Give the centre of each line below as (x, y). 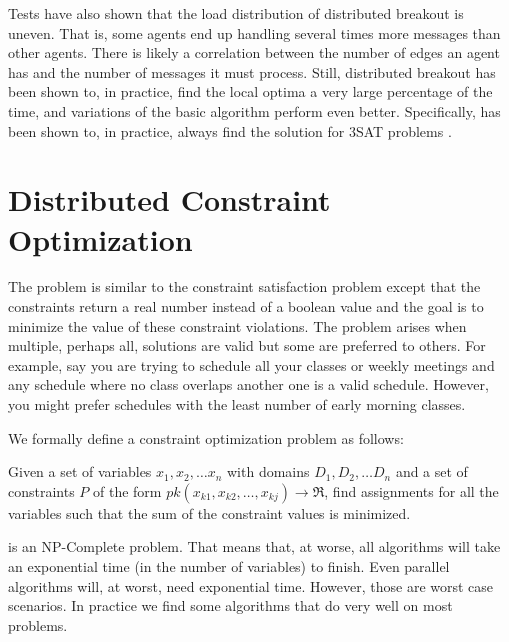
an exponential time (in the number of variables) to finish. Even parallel (229, 566)
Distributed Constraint (169, 199)
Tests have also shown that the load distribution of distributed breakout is (236, 13)
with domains (268, 471)
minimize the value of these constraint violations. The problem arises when (237, 325)
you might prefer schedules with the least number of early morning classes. (237, 404)
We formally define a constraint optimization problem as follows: (206, 437)
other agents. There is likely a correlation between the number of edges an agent (254, 52)
